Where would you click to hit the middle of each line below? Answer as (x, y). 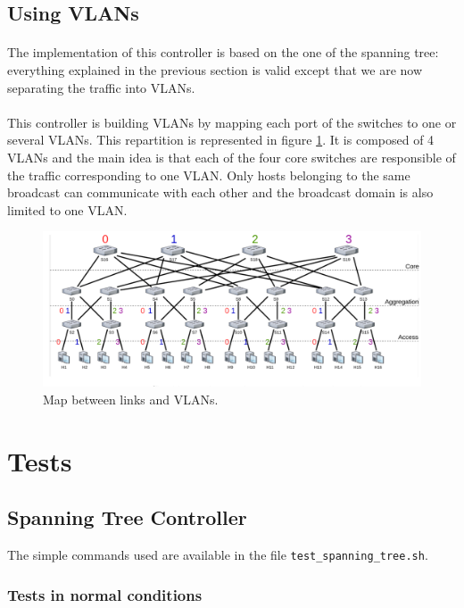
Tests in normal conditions (105, 594)
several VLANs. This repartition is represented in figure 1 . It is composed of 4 (221, 140)
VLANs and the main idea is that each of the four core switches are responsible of (232, 157)
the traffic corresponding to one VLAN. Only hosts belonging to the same (209, 175)
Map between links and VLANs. (131, 399)
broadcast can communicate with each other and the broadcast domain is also (220, 192)
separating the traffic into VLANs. (101, 87)
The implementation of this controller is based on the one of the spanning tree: (223, 52)
